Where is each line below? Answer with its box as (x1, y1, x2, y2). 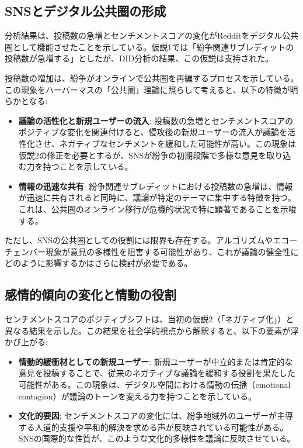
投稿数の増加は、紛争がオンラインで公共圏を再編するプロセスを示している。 (5, 71, 299, 84)
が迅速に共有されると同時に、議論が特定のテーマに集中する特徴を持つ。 (18, 191, 296, 204)
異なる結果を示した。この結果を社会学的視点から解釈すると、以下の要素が (5, 324, 291, 336)
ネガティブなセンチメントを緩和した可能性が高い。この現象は (59, 137, 296, 149)
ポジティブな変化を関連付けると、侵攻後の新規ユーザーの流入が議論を (18, 126, 288, 138)
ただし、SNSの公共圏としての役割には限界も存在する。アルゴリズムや (5, 234, 273, 246)
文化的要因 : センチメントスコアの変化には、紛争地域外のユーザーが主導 (18, 409, 294, 422)
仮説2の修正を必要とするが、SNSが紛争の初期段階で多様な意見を (18, 149, 267, 161)
